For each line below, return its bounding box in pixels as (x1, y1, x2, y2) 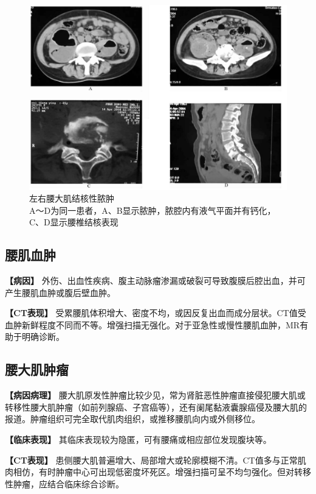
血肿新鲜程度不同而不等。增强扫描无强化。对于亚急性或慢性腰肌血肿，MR (5, 318, 300, 331)
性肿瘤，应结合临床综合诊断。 (5, 477, 124, 490)
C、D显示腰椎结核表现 (29, 216, 118, 228)
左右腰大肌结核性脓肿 (29, 192, 114, 205)
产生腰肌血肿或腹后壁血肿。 (5, 286, 115, 298)
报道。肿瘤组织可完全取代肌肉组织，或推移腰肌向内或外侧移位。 (5, 412, 260, 425)
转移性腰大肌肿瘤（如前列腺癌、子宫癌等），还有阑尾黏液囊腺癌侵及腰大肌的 (5, 400, 307, 413)
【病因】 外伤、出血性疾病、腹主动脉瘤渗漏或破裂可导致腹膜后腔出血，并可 (5, 274, 306, 287)
